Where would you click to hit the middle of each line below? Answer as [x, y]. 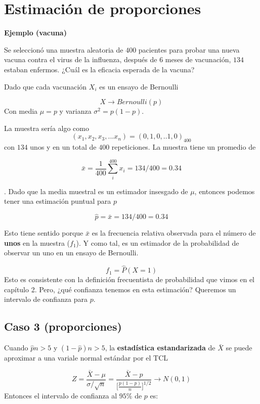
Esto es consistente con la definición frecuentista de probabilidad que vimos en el [129, 279]
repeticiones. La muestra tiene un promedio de [184, 147]
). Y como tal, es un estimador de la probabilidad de [158, 242]
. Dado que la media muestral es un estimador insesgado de [96, 191]
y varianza [75, 111]
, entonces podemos [225, 191]
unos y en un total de [63, 147]
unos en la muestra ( [37, 242]
